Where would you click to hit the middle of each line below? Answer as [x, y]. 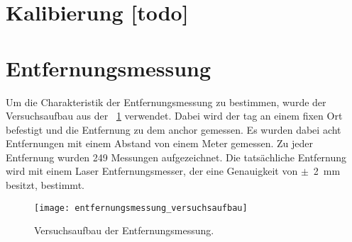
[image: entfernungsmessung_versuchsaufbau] [141, 208]
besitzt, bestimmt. [45, 185]
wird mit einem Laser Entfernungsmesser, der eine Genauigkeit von [152, 171]
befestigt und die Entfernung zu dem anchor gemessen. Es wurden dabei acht [174, 129]
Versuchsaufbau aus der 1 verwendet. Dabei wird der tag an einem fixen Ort [174, 116]
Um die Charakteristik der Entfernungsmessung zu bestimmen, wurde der [166, 102]
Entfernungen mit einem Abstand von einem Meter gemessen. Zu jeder [159, 143]
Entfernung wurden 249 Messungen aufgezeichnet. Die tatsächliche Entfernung [176, 157]
